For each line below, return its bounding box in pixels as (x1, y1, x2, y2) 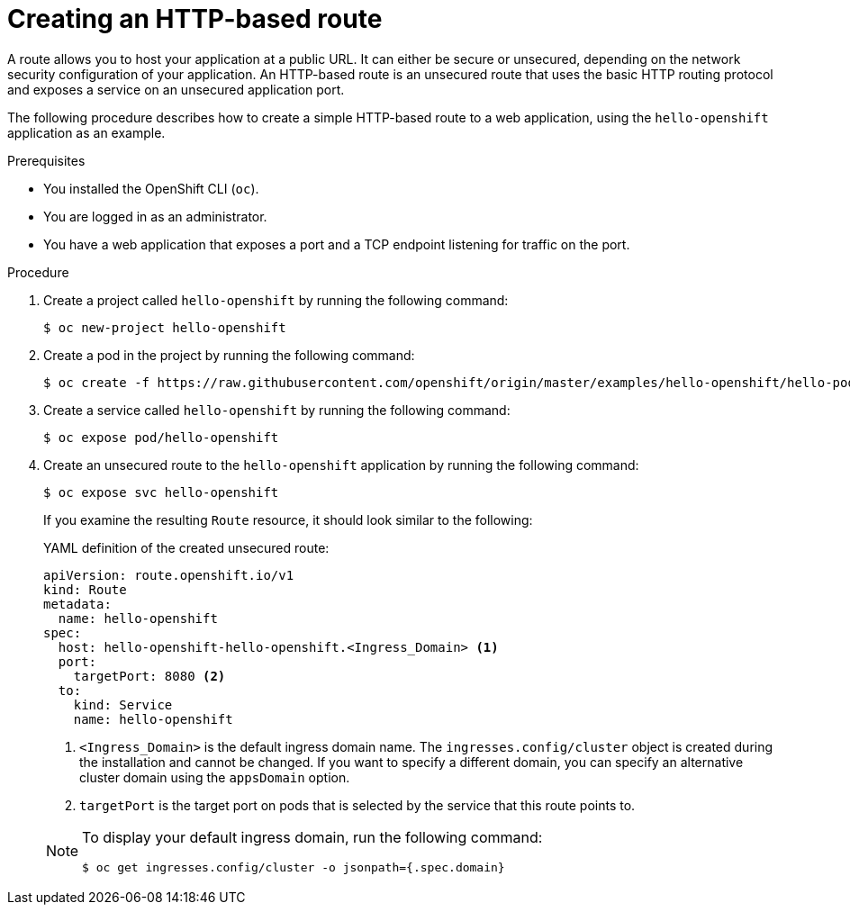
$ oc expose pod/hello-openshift (43, 429, 279, 445)
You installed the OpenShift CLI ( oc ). (43, 180, 259, 196)
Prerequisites (7, 152, 86, 168)
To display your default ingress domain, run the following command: (82, 827, 543, 846)
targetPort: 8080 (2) (73, 668, 226, 683)
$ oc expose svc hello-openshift (43, 484, 279, 500)
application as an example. (7, 124, 166, 140)
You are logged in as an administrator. (43, 208, 267, 224)
